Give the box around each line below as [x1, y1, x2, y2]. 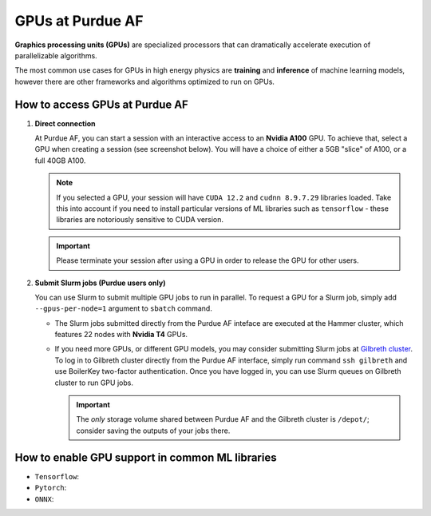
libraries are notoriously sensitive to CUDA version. [56, 215, 223, 224]
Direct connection [34, 118, 96, 128]
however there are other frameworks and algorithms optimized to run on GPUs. [14, 77, 275, 86]
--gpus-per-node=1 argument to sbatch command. [34, 304, 213, 313]
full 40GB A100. [34, 156, 86, 165]
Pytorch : [34, 483, 67, 493]
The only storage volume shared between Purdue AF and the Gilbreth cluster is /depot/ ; [76, 415, 370, 424]
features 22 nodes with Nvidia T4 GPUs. [54, 330, 188, 339]
